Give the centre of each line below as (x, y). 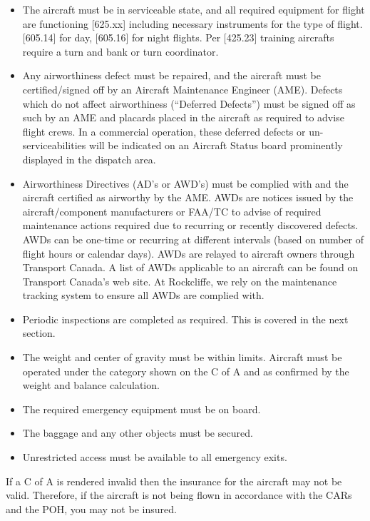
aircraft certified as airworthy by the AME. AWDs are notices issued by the (188, 197)
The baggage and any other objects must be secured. (138, 433)
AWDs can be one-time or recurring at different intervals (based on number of (193, 239)
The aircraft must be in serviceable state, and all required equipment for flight (194, 9)
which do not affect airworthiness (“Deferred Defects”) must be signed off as (189, 103)
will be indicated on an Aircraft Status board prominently (216, 145)
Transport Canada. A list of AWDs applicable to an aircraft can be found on (190, 267)
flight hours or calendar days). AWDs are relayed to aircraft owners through (189, 253)
